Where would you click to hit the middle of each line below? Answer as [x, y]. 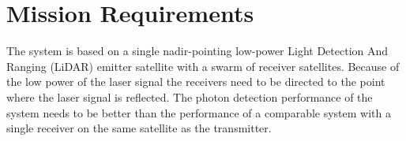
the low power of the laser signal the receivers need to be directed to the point [196, 82]
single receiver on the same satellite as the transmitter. [139, 128]
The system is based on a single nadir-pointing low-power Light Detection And [197, 51]
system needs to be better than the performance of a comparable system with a [199, 112]
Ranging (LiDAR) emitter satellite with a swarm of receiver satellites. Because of [203, 66]
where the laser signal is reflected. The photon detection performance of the [190, 96]
